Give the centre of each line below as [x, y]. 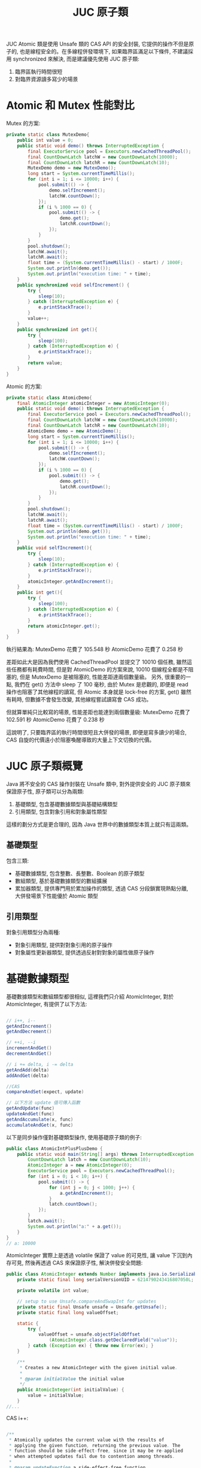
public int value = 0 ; [45, 140]
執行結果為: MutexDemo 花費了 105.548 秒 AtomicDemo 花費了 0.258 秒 [95, 649]
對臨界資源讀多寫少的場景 [46, 79]
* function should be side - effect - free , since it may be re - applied [96, 1451]
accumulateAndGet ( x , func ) [40, 1125]
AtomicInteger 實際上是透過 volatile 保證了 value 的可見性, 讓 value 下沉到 [97, 1255]
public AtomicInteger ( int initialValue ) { [71, 1390]
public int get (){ [40, 593]
